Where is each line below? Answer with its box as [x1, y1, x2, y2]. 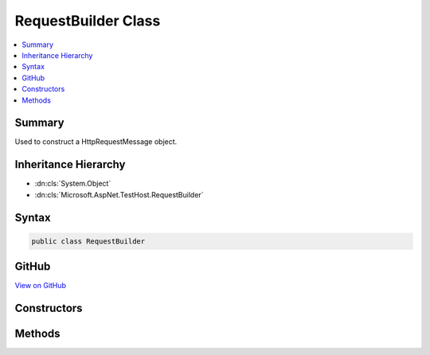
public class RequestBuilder [31, 236, 146, 246]
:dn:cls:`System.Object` [34, 179, 111, 189]
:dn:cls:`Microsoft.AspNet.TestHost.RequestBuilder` [34, 189, 204, 199]
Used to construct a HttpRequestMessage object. [14, 137, 178, 146]
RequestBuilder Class [14, 12, 161, 29]
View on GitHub [14, 281, 67, 291]
